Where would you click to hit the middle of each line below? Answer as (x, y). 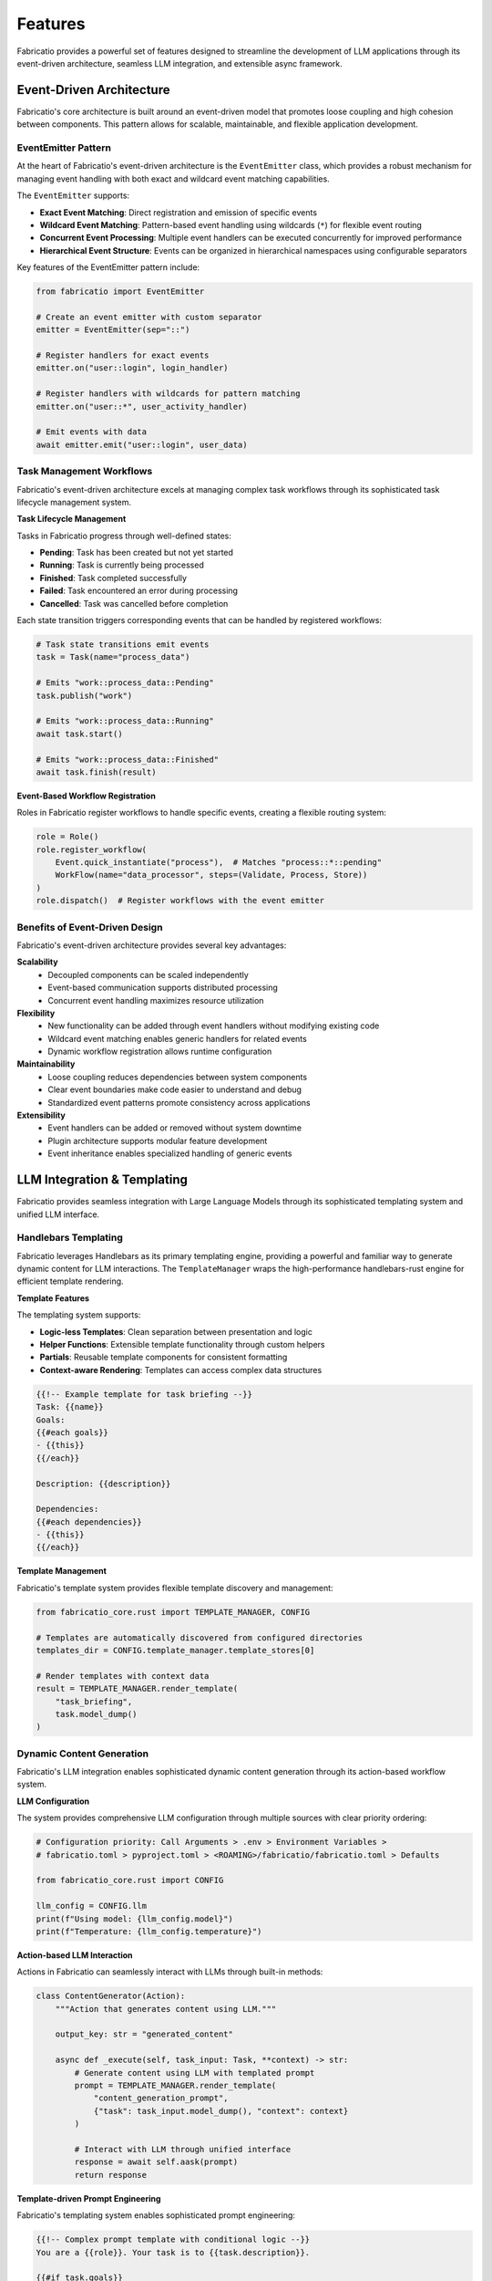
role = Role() (67, 837)
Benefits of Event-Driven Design (90, 927)
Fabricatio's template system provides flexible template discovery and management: (175, 1588)
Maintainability (46, 1064)
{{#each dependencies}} (89, 1522)
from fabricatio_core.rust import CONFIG (130, 1880)
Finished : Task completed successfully (113, 578)
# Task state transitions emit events (123, 645)
